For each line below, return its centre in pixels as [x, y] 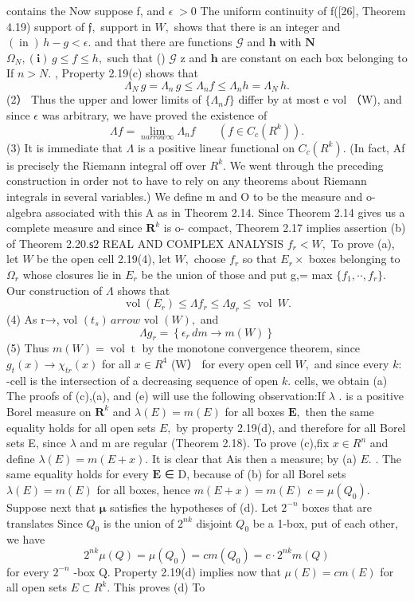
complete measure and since [74, 228]
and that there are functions [164, 42]
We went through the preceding [307, 165]
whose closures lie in [72, 274]
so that [260, 259]
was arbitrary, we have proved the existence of [154, 115]
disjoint [214, 522]
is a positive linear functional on [216, 147]
